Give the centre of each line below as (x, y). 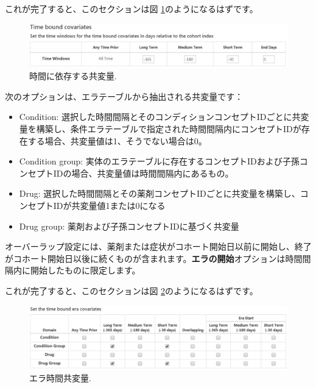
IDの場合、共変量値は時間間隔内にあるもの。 (143, 173)
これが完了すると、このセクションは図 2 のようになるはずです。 (132, 290)
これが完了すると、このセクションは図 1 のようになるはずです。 (132, 9)
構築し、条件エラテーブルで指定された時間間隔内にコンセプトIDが (169, 129)
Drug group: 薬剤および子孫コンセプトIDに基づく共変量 (129, 226)
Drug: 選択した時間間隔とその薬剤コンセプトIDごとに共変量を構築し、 (160, 193)
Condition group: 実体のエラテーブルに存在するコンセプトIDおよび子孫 (159, 161)
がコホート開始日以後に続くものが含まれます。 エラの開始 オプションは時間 (154, 258)
